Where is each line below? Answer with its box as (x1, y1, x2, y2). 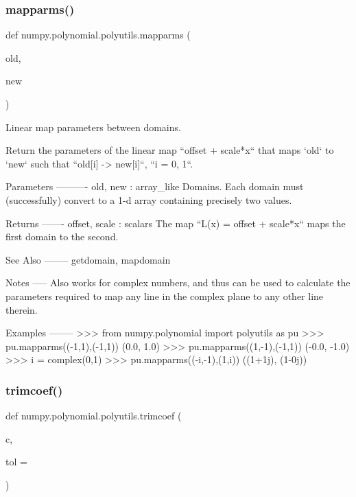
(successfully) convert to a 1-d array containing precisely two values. (5, 192, 292, 207)
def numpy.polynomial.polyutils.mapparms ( (5, 27, 191, 42)
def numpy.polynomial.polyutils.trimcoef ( (5, 408, 182, 423)
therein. (5, 302, 38, 316)
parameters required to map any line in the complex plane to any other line (5, 288, 324, 303)
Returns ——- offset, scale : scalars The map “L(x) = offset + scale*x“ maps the (5, 216, 346, 230)
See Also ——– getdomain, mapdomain (5, 252, 171, 266)
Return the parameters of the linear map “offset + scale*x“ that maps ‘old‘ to (5, 143, 334, 157)
